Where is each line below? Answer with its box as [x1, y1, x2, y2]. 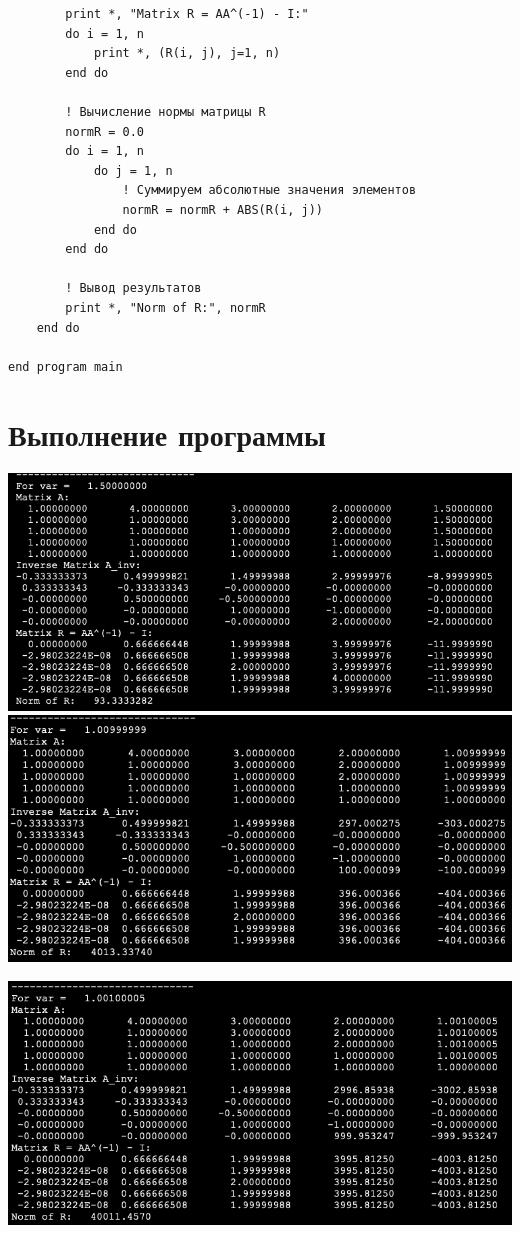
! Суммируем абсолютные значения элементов [122, 183, 417, 198]
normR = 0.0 [65, 124, 145, 139]
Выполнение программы [8, 414, 326, 455]
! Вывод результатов [65, 281, 202, 296]
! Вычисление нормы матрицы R [65, 104, 266, 119]
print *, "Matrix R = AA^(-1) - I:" [65, 7, 309, 21]
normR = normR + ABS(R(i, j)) [122, 202, 323, 217]
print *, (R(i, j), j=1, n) [93, 46, 281, 61]
